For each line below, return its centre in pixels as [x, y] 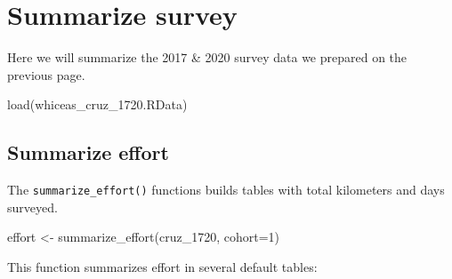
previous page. [46, 74]
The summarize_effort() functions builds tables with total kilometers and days [226, 190]
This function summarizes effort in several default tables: [162, 266]
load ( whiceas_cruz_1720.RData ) [97, 104]
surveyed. [32, 207]
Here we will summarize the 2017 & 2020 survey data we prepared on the [207, 57]
